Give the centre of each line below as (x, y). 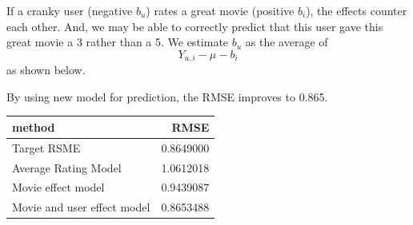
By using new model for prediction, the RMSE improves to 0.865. (167, 96)
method (34, 126)
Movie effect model (58, 187)
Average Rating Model (67, 167)
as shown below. (46, 70)
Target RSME (46, 147)
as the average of (287, 42)
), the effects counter (357, 10)
